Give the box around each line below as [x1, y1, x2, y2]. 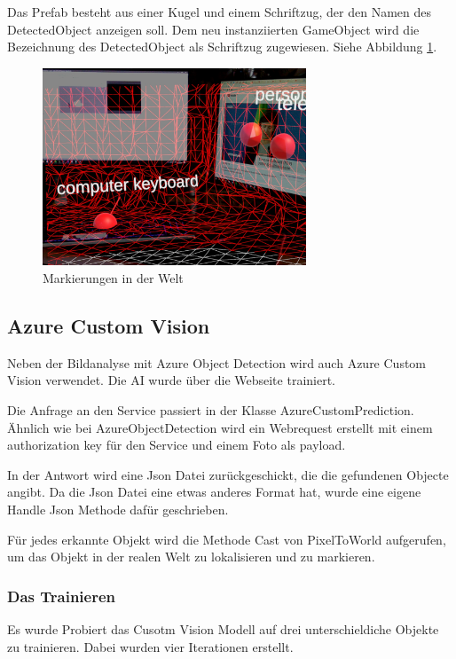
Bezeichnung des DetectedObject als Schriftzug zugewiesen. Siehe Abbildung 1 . [7, 37, 437, 56]
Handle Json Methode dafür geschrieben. [7, 499, 229, 518]
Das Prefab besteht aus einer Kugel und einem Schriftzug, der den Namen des [7, 3, 432, 20]
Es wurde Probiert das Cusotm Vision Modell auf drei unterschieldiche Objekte [7, 619, 439, 638]
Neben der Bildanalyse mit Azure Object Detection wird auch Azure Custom [7, 353, 427, 372]
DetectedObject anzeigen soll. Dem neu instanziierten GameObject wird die [7, 20, 420, 38]
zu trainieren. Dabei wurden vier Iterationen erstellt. [7, 637, 294, 655]
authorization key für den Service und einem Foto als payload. [7, 435, 346, 454]
